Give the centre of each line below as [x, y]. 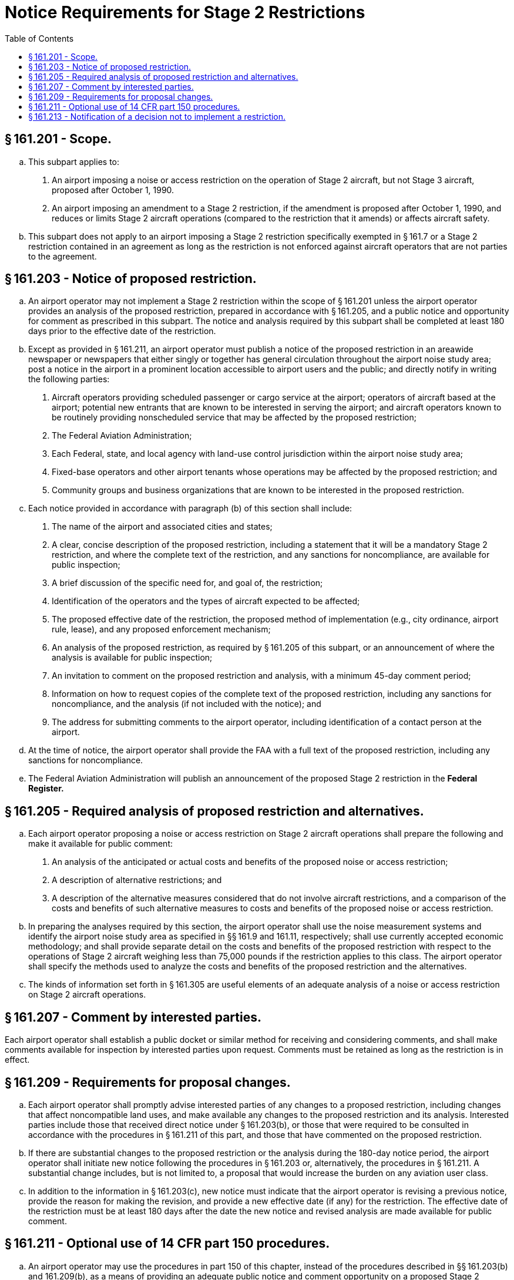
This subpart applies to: [74, 161]
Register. [46, 789]
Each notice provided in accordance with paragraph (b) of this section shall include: [190, 508]
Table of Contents [39, 38]
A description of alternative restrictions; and [137, 880]
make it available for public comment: [101, 844]
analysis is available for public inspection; [132, 658]
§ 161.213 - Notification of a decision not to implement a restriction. [157, 116]
